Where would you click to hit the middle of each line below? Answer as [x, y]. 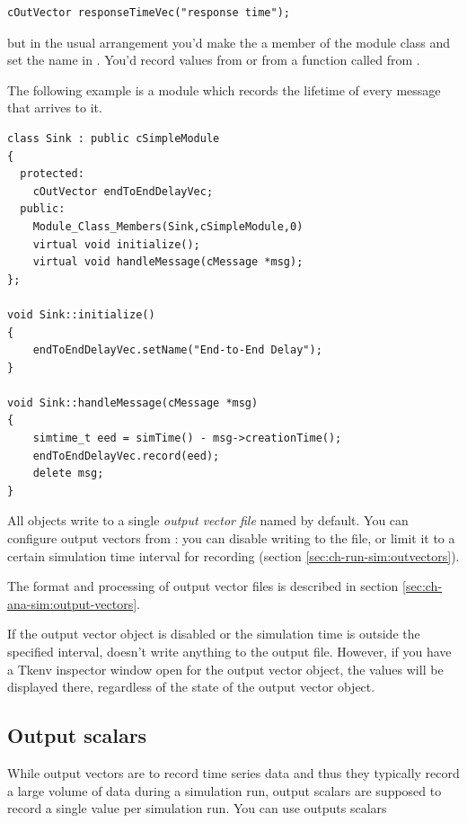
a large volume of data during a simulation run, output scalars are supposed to [225, 790]
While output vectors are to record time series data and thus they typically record [233, 772]
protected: [52, 174]
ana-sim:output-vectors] [72, 603]
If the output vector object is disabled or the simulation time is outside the [214, 634]
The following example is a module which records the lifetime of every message [224, 89]
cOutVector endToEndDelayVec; [123, 191]
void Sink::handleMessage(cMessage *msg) [133, 403]
